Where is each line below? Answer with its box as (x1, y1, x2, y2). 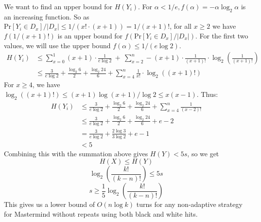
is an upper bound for (57, 30, 123, 40)
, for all (170, 21, 192, 31)
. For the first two (195, 30, 248, 40)
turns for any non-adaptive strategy (136, 199, 243, 209)
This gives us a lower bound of (4, 199, 95, 209)
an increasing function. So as (4, 11, 89, 21)
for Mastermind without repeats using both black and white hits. (4, 208, 198, 219)
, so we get (187, 148, 219, 158)
